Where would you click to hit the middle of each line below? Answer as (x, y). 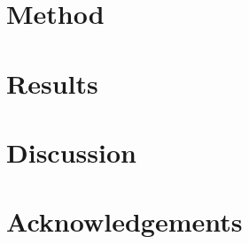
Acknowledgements (124, 221)
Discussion (71, 152)
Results (52, 83)
